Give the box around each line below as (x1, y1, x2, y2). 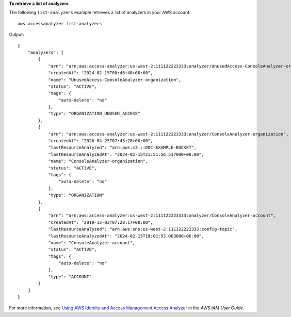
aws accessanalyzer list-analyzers (17, 21, 102, 26)
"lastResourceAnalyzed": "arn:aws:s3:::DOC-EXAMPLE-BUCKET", (48, 145, 197, 150)
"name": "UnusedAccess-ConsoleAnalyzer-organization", (48, 77, 181, 83)
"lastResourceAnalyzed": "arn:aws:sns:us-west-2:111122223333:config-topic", (48, 226, 238, 232)
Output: (9, 32, 24, 37)
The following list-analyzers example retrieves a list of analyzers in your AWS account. (9, 10, 191, 16)
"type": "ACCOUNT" (48, 274, 92, 279)
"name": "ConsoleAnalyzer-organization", (48, 158, 148, 164)
